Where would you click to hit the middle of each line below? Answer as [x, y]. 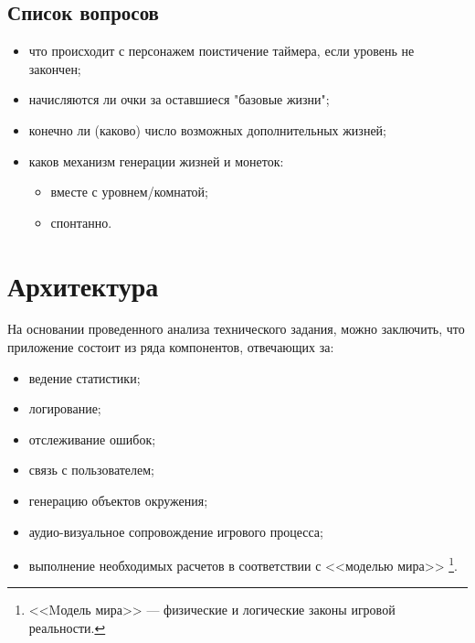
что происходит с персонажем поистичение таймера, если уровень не [222, 51]
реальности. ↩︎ [67, 628]
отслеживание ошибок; [92, 439]
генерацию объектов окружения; [118, 501]
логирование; [65, 408]
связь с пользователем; [92, 470]
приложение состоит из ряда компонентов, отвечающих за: [171, 347]
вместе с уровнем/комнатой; [129, 192]
